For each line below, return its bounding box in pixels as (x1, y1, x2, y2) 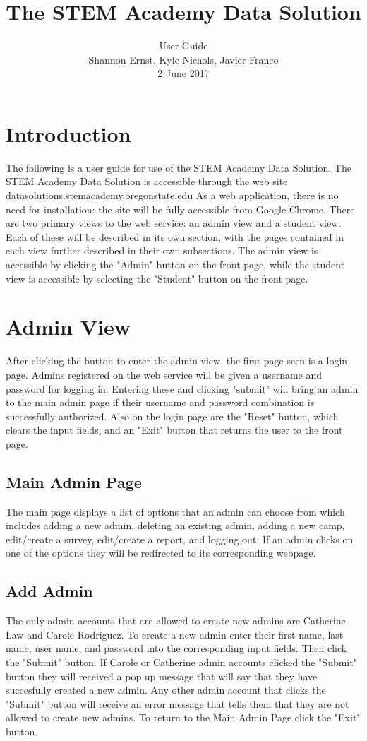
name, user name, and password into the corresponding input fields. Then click (6, 641, 347, 656)
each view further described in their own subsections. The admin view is (6, 243, 318, 258)
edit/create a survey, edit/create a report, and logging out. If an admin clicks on (6, 531, 354, 546)
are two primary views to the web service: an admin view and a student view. (6, 215, 342, 230)
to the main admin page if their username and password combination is (6, 395, 315, 410)
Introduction (6, 119, 131, 148)
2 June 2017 (157, 66, 210, 81)
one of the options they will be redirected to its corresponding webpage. (6, 545, 316, 560)
